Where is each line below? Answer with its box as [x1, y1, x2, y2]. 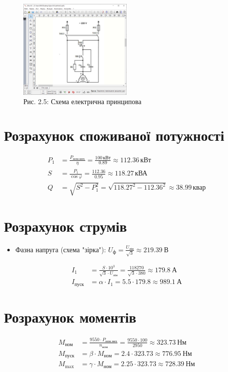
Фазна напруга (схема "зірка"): [15, 244, 106, 254]
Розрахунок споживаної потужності [4, 125, 225, 145]
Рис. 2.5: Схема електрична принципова [23, 96, 142, 107]
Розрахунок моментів [4, 306, 136, 327]
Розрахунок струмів [4, 216, 127, 236]
